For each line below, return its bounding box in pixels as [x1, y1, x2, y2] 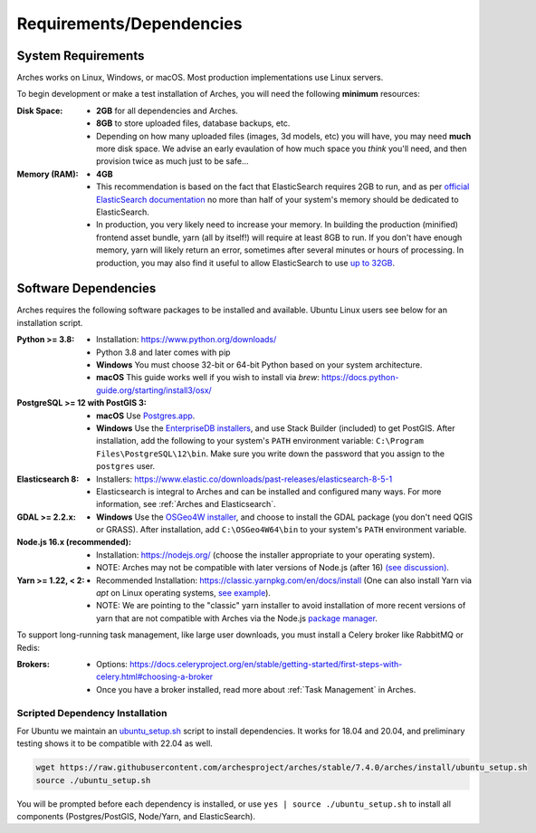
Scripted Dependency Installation [16, 706, 167, 719]
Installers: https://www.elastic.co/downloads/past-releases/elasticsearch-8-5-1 [96, 474, 393, 484]
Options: [96, 658, 129, 669]
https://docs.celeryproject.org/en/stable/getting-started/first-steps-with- [129, 658, 403, 669]
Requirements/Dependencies [16, 14, 243, 34]
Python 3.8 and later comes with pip [96, 347, 231, 358]
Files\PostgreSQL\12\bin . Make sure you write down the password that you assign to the [96, 448, 445, 459]
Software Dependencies [16, 281, 157, 296]
